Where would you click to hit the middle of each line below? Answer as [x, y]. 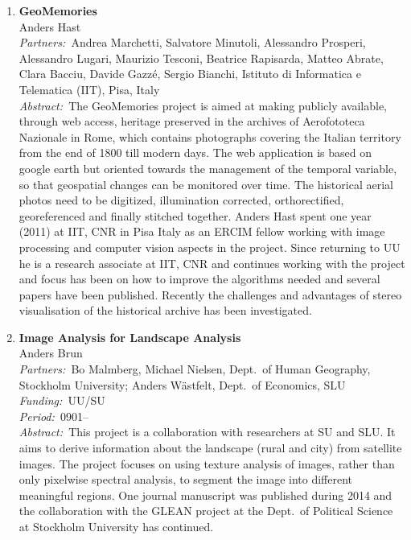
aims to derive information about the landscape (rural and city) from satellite [210, 448]
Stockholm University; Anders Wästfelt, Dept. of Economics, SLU [182, 384]
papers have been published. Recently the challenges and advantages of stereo [210, 294]
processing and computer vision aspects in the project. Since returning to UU [210, 247]
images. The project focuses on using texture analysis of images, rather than [207, 463]
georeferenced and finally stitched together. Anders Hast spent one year [195, 215]
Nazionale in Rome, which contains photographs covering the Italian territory [210, 136]
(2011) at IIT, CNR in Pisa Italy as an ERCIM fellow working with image [202, 231]
